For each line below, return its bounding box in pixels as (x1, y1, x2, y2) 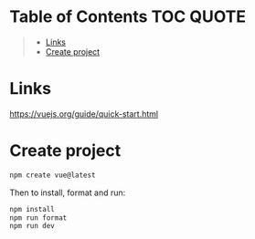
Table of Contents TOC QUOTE (9, 6, 247, 27)
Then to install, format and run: (9, 187, 126, 198)
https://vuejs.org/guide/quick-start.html (9, 108, 158, 119)
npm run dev (9, 222, 55, 231)
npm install (9, 204, 55, 213)
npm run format (9, 213, 68, 223)
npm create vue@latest (9, 171, 96, 180)
